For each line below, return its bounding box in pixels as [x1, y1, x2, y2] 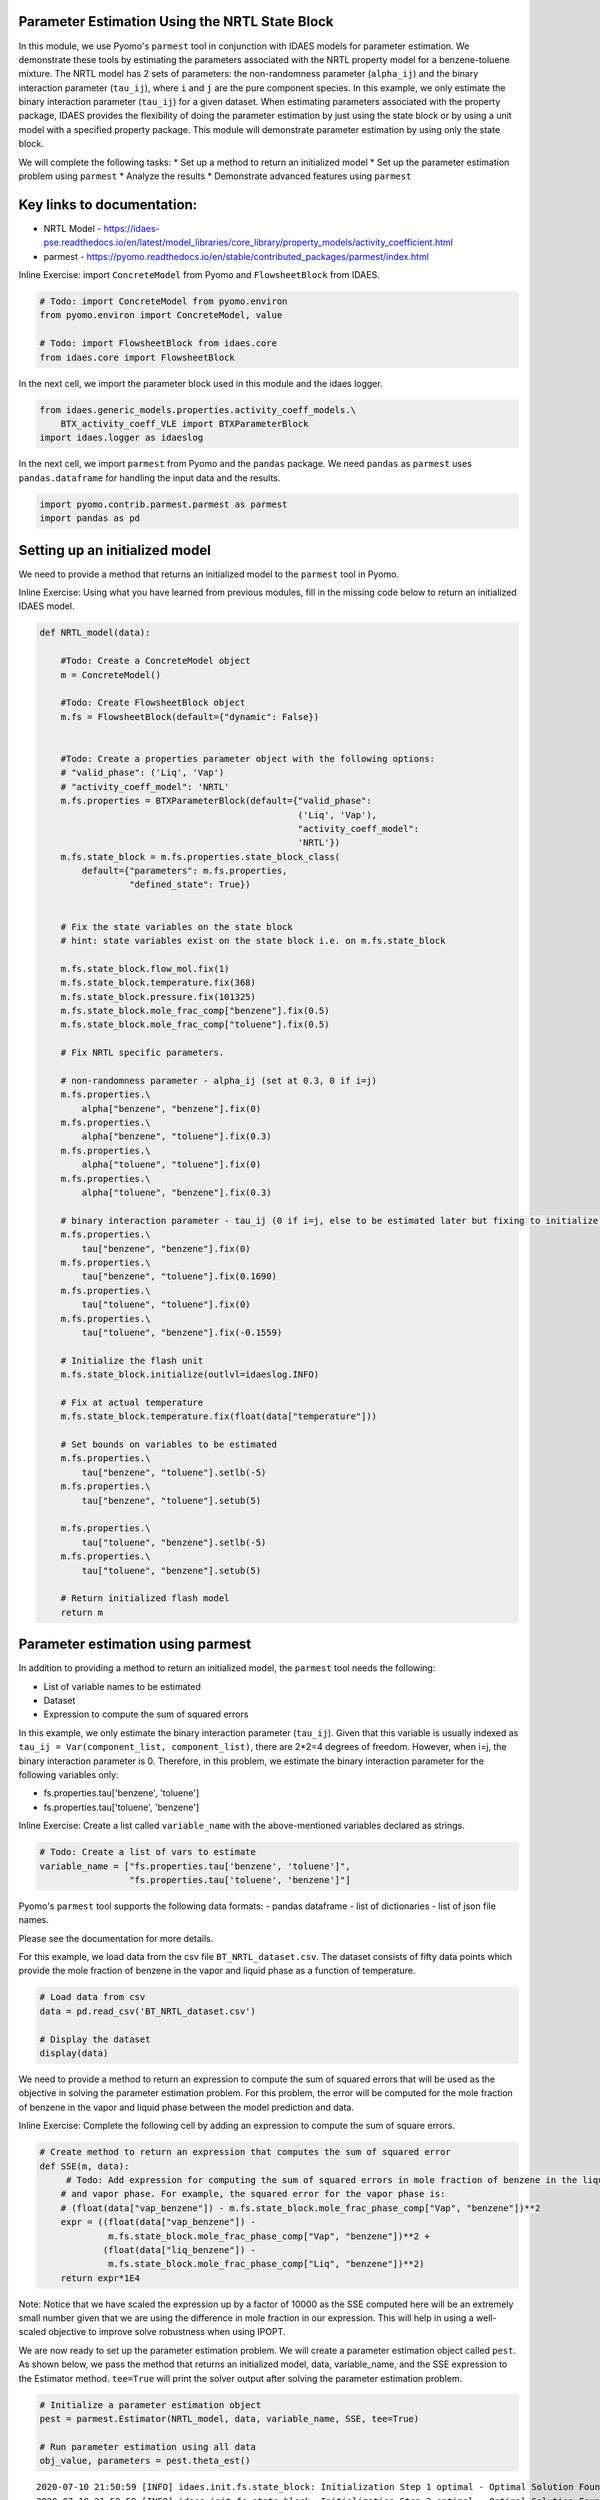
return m [60, 1606, 104, 1618]
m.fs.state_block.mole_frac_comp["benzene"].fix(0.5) [60, 1005, 330, 1016]
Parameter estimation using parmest [18, 1636, 252, 1653]
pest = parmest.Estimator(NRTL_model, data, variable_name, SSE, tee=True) [39, 2413, 420, 2424]
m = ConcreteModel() [60, 669, 162, 680]
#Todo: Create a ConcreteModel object [60, 655, 251, 667]
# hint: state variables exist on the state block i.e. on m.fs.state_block [60, 935, 446, 947]
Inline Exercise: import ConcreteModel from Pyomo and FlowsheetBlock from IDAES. [18, 269, 380, 281]
